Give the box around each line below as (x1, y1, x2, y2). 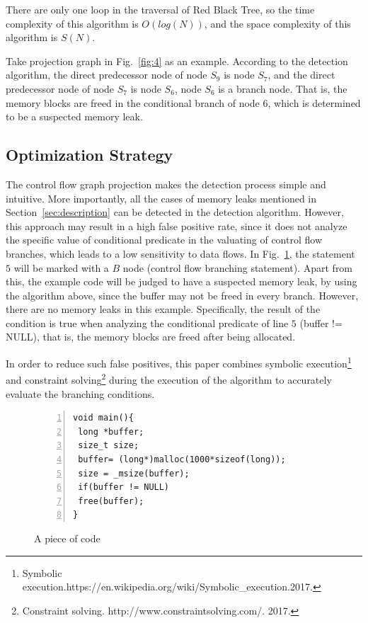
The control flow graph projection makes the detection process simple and (6, 176, 326, 191)
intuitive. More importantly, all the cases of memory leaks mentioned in (6, 190, 317, 205)
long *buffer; (78, 426, 144, 437)
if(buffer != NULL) (78, 482, 170, 493)
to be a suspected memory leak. (6, 109, 143, 124)
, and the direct (268, 67, 335, 82)
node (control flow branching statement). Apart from (122, 260, 353, 275)
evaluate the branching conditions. (6, 386, 155, 401)
